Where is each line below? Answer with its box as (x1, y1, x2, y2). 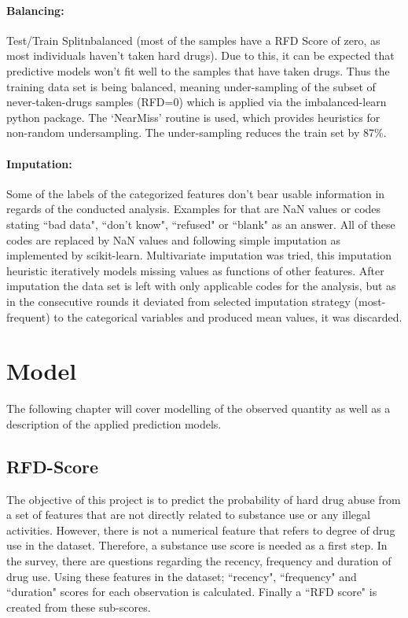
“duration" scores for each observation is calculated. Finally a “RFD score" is (6, 583, 377, 600)
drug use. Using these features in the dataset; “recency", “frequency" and (6, 568, 357, 584)
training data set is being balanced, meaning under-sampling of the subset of (6, 78, 376, 94)
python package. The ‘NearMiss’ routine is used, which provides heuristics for (6, 109, 380, 125)
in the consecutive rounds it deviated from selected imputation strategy (6, 292, 351, 309)
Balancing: (6, 2, 64, 18)
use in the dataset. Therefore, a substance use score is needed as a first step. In (6, 537, 388, 554)
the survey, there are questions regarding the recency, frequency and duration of (6, 552, 391, 568)
